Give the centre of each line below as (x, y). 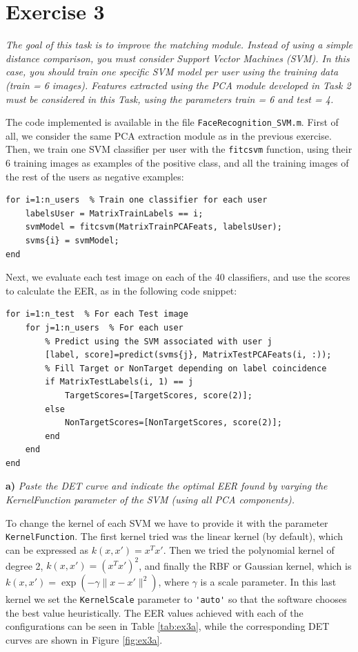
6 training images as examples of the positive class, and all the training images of (177, 162)
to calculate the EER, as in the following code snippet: (121, 290)
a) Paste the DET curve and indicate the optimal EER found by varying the (167, 486)
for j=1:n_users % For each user (104, 327)
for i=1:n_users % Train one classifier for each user (137, 200)
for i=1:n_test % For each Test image (97, 314)
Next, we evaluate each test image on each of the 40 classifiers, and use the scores (178, 277)
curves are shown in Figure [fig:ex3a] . (84, 639)
